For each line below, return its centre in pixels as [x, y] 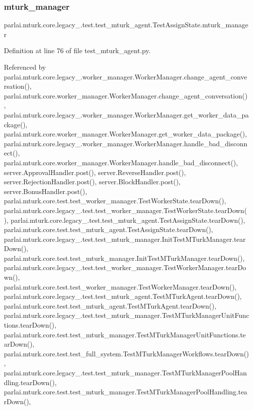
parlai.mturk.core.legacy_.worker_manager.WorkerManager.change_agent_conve [126, 76]
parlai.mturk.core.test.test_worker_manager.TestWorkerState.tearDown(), [115, 201]
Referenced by [25, 67]
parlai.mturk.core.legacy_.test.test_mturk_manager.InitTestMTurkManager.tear [125, 239]
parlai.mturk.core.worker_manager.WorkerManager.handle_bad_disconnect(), [121, 162]
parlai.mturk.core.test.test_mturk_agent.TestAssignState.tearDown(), [108, 229]
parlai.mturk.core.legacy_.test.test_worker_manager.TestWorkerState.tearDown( [126, 210]
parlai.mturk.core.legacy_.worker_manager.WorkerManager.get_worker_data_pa [126, 114]
